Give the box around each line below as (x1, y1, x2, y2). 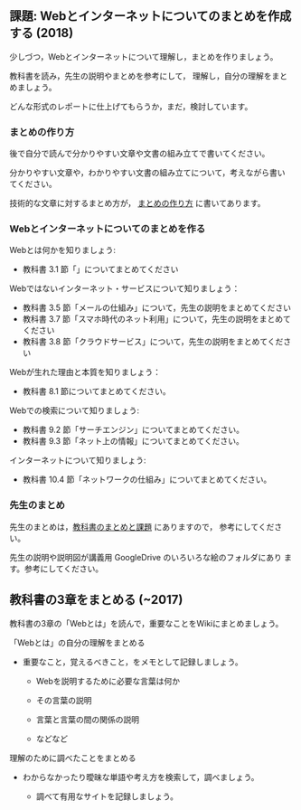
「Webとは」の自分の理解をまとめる (9, 636, 146, 648)
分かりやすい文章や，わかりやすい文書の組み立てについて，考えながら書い (9, 167, 287, 178)
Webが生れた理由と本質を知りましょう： (9, 367, 161, 378)
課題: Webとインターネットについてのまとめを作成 (9, 8, 292, 24)
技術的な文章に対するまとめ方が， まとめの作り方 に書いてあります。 (9, 198, 266, 209)
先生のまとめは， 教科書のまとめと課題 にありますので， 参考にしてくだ (9, 521, 275, 532)
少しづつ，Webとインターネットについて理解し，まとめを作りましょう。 (9, 51, 278, 61)
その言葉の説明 (35, 694, 92, 705)
